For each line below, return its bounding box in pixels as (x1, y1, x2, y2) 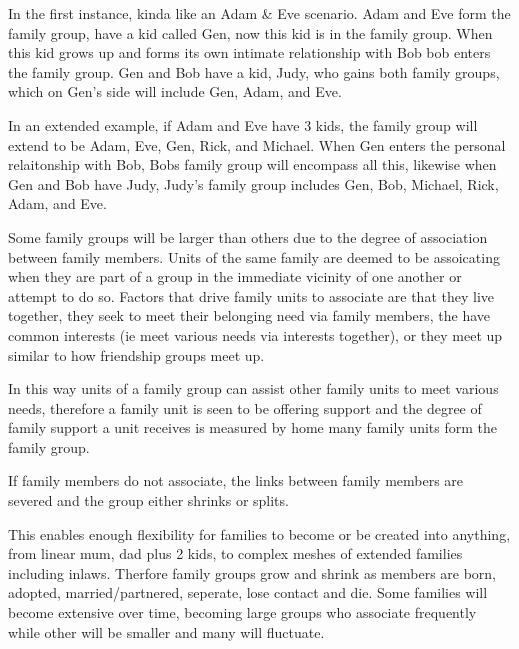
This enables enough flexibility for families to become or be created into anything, (8, 523, 511, 544)
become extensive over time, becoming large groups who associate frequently (8, 602, 477, 623)
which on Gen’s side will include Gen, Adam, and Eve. (8, 81, 342, 102)
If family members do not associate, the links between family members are (8, 470, 464, 491)
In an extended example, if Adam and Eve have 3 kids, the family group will (8, 114, 478, 135)
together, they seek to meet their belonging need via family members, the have (8, 305, 491, 326)
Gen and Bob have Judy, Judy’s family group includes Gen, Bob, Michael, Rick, (8, 173, 499, 194)
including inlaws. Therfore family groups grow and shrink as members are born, (8, 562, 497, 583)
